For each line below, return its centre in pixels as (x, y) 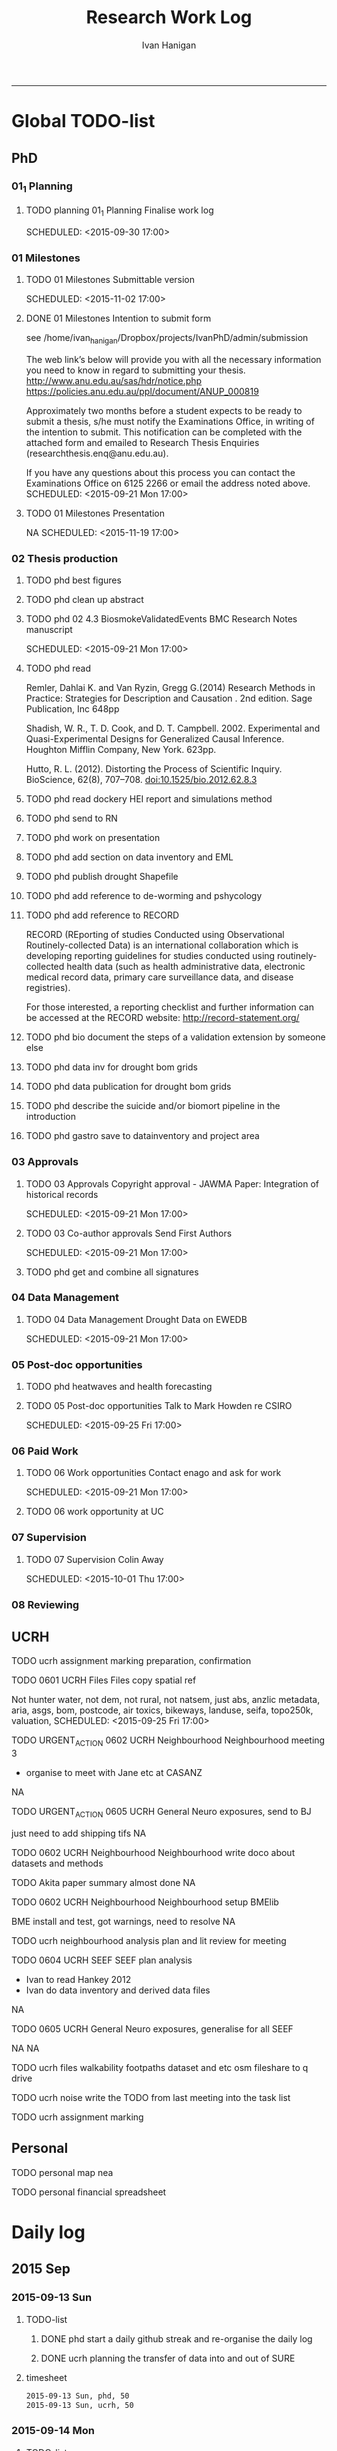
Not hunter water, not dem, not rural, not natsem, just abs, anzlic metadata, (166, 1700)
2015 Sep (41, 2269)
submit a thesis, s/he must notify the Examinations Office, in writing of (170, 421)
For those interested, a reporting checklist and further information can (169, 1007)
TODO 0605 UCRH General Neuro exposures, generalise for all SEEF (152, 2029)
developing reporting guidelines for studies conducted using (150, 956)
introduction (50, 1117)
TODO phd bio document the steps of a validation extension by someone (175, 1037)
